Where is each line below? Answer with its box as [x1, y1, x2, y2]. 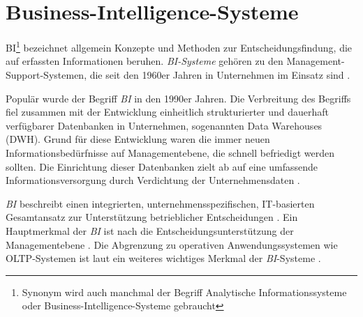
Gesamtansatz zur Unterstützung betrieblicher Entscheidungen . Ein [6, 210, 298, 224]
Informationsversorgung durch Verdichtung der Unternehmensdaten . [6, 173, 300, 187]
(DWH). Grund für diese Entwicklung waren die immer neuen [6, 132, 270, 146]
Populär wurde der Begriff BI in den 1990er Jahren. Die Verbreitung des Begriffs [6, 91, 351, 105]
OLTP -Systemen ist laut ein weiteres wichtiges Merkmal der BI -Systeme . [6, 251, 321, 265]
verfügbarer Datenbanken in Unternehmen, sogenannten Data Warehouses [6, 118, 323, 132]
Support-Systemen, [6, 67, 87, 82]
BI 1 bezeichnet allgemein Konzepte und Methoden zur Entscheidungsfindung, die [6, 38, 353, 54]
